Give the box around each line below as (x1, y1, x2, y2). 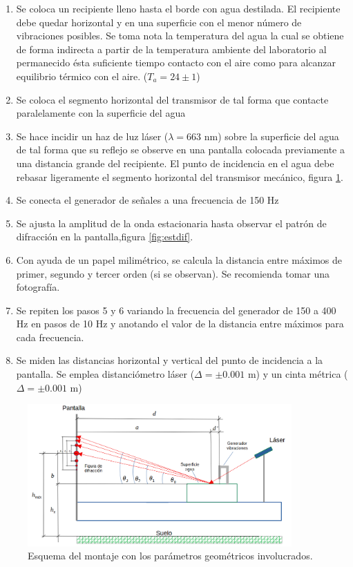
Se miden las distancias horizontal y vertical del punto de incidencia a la (16, 353, 323, 367)
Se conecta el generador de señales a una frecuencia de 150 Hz (16, 193, 279, 207)
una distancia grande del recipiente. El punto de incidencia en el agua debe (16, 155, 334, 170)
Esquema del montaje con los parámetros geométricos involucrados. (28, 548, 313, 563)
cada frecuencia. (16, 329, 84, 344)
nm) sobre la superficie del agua (204, 128, 339, 143)
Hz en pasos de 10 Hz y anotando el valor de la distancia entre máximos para (16, 316, 344, 331)
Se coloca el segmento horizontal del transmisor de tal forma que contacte (16, 92, 329, 106)
